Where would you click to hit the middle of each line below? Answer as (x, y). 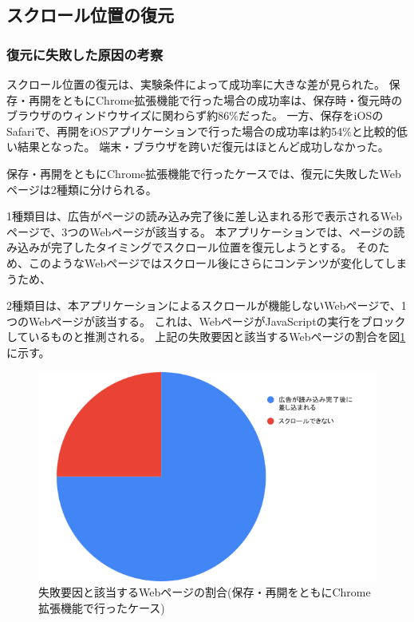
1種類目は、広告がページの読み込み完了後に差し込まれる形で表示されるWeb (204, 216)
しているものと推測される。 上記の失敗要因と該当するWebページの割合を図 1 (206, 337)
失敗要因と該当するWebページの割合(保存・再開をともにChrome (205, 592)
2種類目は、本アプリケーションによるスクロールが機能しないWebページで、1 (207, 305)
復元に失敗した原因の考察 (85, 54)
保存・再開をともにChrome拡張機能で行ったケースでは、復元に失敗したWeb (204, 173)
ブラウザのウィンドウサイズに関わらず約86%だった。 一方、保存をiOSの (195, 115)
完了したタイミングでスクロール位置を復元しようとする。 (201, 247)
